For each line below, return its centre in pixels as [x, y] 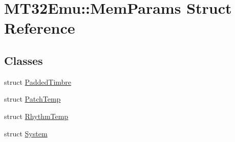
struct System [26, 133]
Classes [24, 60]
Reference [40, 28]
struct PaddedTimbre [38, 81]
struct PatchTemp [33, 99]
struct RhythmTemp [36, 116]
